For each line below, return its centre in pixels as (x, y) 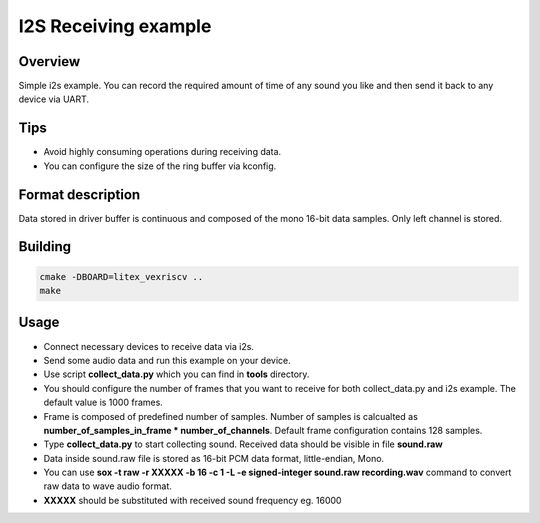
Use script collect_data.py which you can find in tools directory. (176, 374)
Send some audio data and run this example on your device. (167, 360)
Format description (79, 194)
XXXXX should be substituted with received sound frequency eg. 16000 (192, 500)
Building (45, 246)
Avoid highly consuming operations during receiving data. (162, 152)
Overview (49, 61)
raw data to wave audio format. (107, 486)
